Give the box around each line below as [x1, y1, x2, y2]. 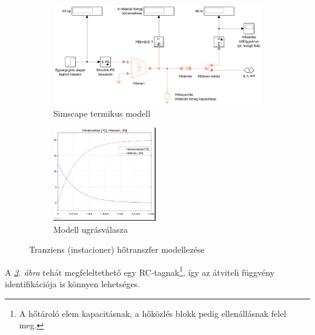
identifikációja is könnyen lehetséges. [5, 278, 141, 290]
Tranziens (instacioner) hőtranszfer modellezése [29, 243, 205, 256]
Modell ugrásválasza [53, 223, 128, 235]
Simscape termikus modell [53, 106, 151, 119]
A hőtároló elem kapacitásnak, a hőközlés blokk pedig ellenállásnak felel [19, 307, 287, 319]
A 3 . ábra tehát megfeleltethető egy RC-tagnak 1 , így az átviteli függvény [5, 264, 275, 278]
